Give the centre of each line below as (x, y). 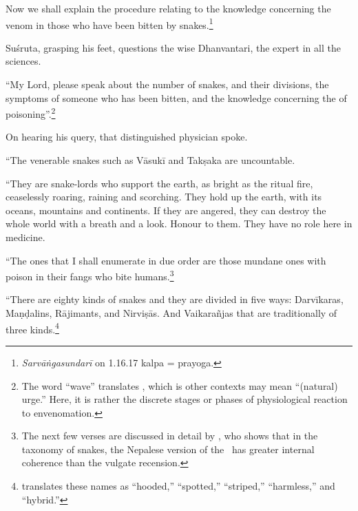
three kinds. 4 (32, 328)
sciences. (23, 61)
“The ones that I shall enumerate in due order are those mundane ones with (166, 260)
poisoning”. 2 (31, 113)
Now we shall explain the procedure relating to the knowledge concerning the (168, 8)
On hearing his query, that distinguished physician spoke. (127, 137)
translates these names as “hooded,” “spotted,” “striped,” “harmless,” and (178, 486)
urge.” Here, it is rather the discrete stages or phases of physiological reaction (185, 399)
